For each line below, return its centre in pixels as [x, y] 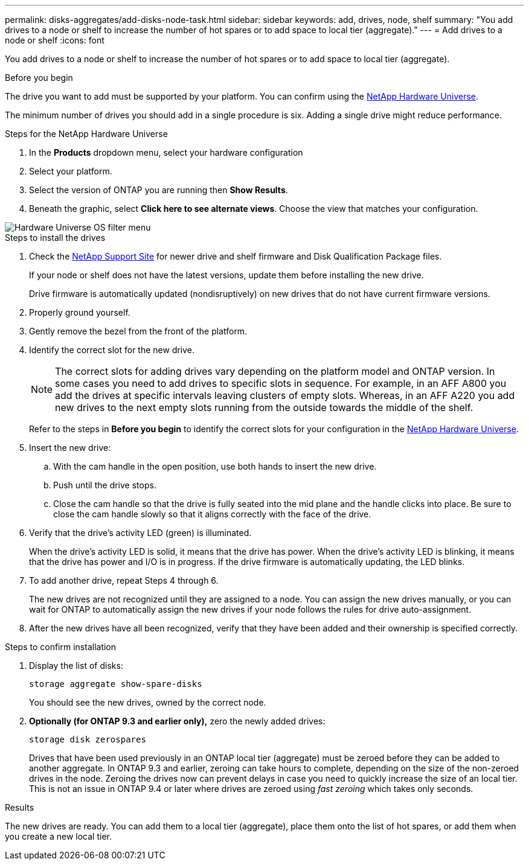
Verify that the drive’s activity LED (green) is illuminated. [140, 533]
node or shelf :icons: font [55, 40]
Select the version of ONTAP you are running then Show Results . [159, 190]
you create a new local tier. [58, 836]
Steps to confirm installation [61, 647]
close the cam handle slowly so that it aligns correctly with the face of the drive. [212, 514]
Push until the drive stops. [105, 485]
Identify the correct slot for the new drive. [112, 350]
